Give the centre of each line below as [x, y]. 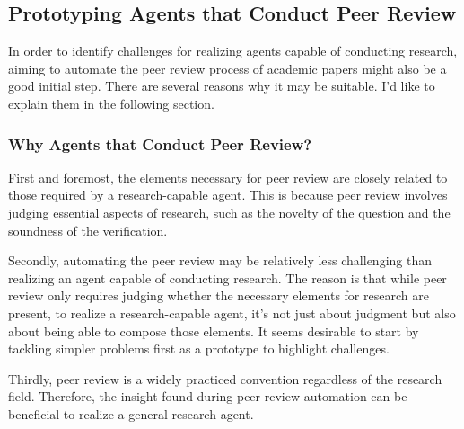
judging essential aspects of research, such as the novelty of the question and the [229, 212]
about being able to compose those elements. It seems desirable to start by [214, 331]
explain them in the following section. [111, 103]
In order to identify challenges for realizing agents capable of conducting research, [233, 51]
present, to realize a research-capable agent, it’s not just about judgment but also [232, 313]
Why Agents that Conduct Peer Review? [160, 143]
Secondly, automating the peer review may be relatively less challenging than [220, 260]
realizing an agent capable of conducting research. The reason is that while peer [228, 277]
